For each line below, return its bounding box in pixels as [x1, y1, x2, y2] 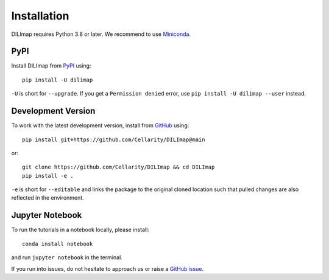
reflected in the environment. [11, 194, 85, 201]
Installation [11, 9, 69, 23]
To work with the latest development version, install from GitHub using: [11, 122, 189, 129]
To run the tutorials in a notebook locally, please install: [11, 226, 149, 234]
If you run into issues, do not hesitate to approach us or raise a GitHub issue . [11, 265, 204, 272]
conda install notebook [22, 240, 93, 247]
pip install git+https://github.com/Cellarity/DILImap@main [22, 136, 205, 143]
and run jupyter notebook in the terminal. [11, 254, 123, 261]
